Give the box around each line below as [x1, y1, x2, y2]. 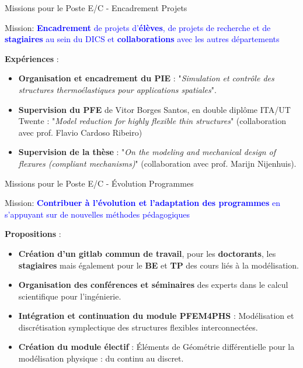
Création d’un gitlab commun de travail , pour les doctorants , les [18, 247, 276, 259]
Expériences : [5, 52, 59, 64]
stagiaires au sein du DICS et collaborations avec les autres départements [5, 33, 280, 45]
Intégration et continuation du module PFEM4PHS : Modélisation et [18, 309, 294, 322]
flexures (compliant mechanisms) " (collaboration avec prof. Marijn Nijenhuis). [18, 157, 297, 169]
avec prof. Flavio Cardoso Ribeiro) [18, 126, 142, 138]
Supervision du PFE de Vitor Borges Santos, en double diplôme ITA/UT [18, 103, 291, 115]
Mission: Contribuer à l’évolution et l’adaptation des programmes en [5, 197, 280, 209]
